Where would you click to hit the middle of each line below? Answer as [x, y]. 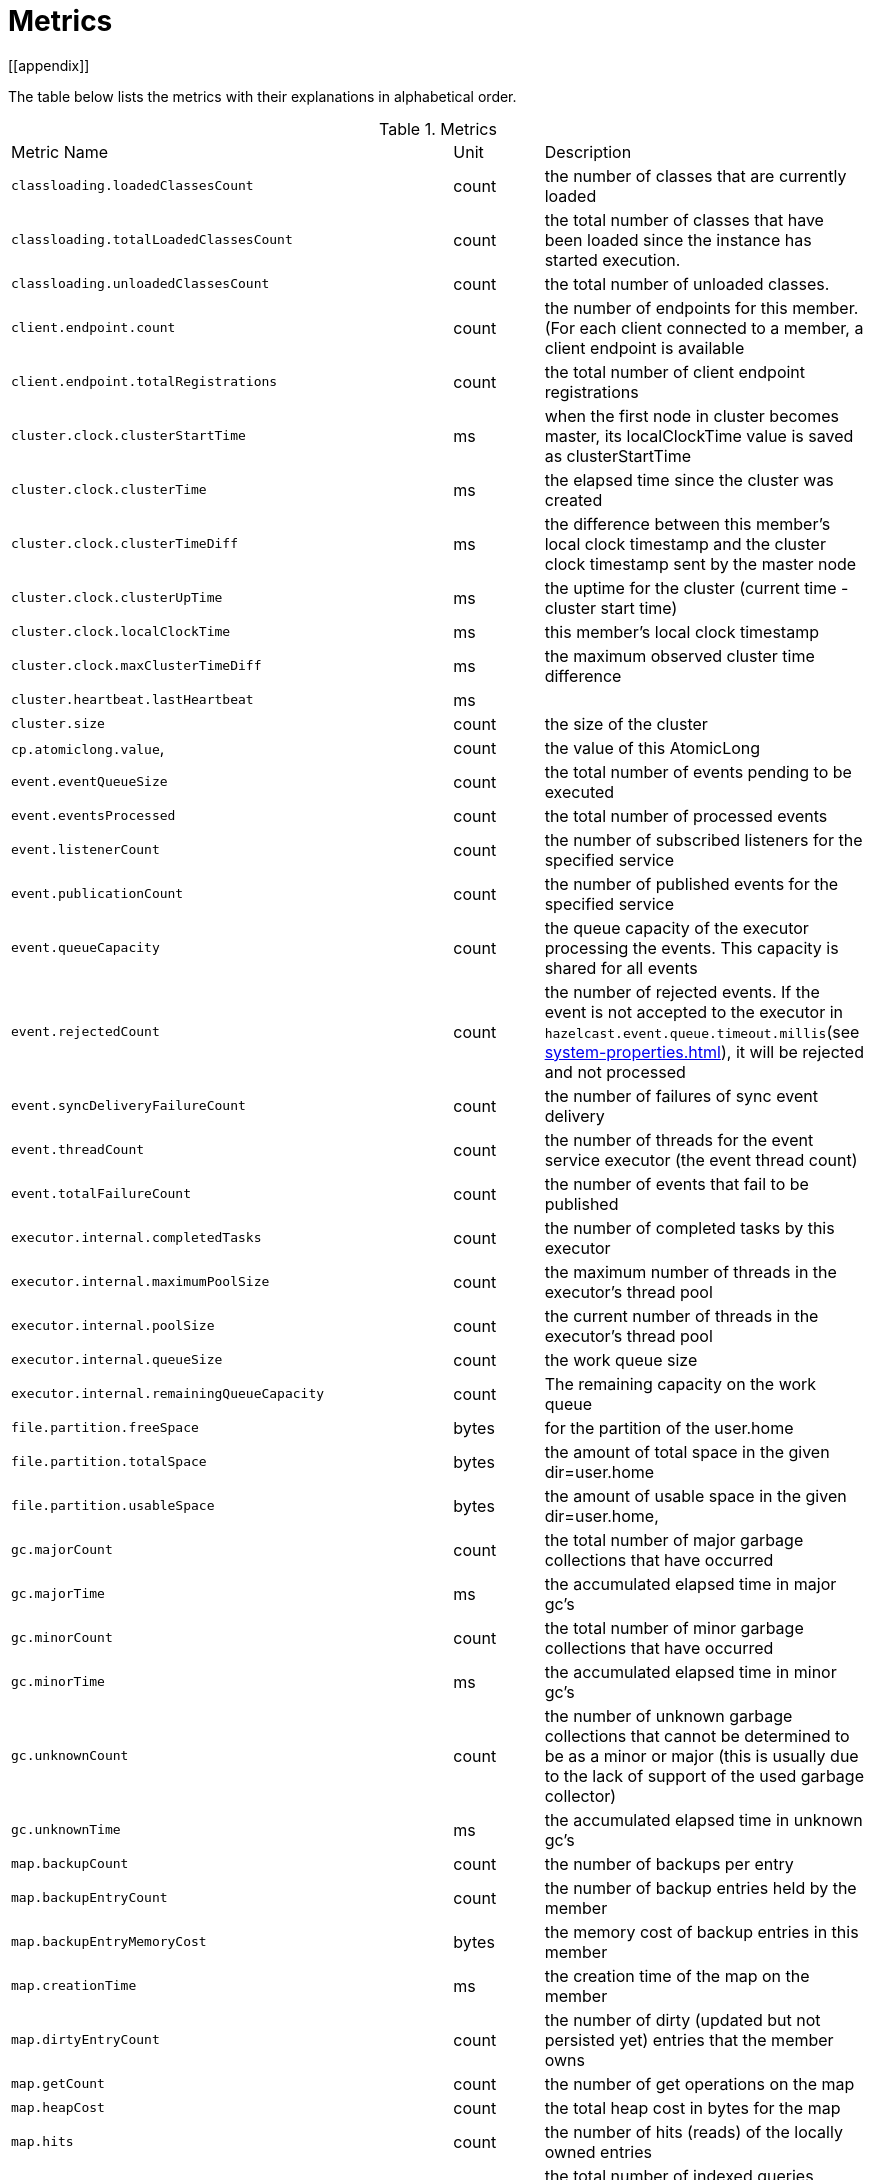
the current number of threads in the [681, 1315]
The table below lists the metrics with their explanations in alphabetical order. [262, 96]
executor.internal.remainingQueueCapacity [168, 1394]
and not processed [615, 1071]
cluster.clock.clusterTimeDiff [124, 544]
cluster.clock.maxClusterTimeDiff [136, 666]
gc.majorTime [58, 1594]
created [573, 499]
